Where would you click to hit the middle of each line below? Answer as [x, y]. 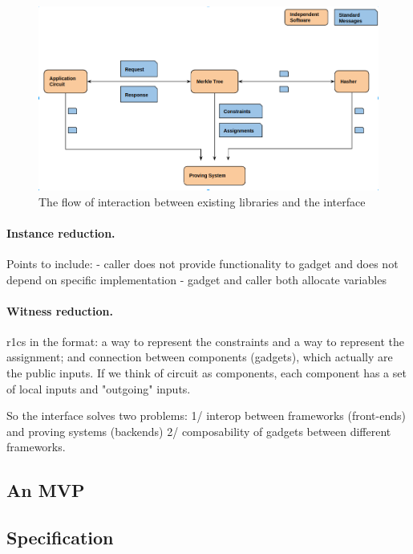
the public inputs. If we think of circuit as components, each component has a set [206, 373]
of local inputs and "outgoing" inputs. [99, 388]
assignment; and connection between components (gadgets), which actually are [200, 357]
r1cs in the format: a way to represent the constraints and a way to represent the [206, 341]
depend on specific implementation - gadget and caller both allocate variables [196, 279]
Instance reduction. [61, 232]
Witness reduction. [60, 310]
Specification [60, 538]
